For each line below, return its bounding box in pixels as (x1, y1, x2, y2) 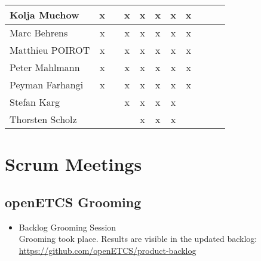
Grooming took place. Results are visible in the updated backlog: (19, 232, 257, 245)
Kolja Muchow (10, 8, 79, 22)
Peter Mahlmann (10, 60, 80, 74)
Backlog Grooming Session (19, 220, 116, 233)
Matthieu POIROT (10, 43, 90, 57)
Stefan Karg (10, 95, 60, 109)
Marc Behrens (10, 26, 68, 39)
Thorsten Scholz (10, 112, 77, 126)
